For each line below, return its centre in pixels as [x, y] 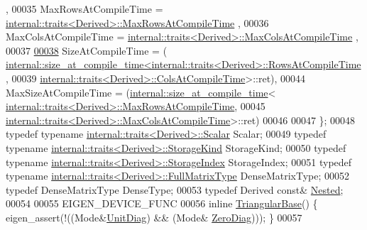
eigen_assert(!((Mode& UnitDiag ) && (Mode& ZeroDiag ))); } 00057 [154, 217]
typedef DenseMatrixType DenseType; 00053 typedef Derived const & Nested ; [175, 189]
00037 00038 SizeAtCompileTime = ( [87, 50]
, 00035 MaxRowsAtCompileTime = [84, 9]
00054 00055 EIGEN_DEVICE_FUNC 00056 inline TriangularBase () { [162, 203]
